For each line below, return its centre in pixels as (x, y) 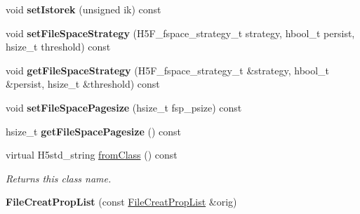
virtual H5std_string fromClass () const (92, 155)
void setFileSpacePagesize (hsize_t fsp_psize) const (124, 107)
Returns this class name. (59, 178)
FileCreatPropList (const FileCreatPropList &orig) (121, 202)
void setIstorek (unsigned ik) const (84, 9)
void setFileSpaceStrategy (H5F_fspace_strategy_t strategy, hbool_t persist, (180, 33)
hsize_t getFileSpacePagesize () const (93, 131)
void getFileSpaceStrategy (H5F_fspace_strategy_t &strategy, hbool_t (168, 70)
